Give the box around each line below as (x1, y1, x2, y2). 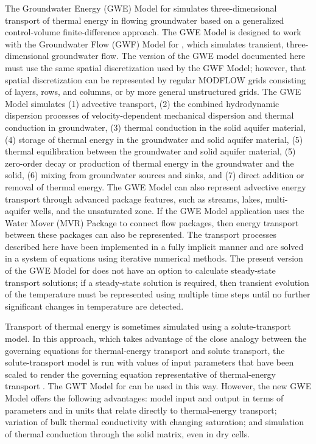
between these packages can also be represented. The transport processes (5, 228, 277, 241)
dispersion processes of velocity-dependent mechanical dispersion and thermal (5, 109, 294, 122)
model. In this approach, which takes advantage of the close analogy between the (5, 332, 307, 345)
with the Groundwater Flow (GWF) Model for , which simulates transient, (5, 37, 284, 50)
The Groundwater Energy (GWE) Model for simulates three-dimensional (5, 2, 277, 14)
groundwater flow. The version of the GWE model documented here (52, 49, 306, 62)
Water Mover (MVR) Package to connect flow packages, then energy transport (5, 216, 299, 229)
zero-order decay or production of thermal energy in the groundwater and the (5, 156, 294, 169)
